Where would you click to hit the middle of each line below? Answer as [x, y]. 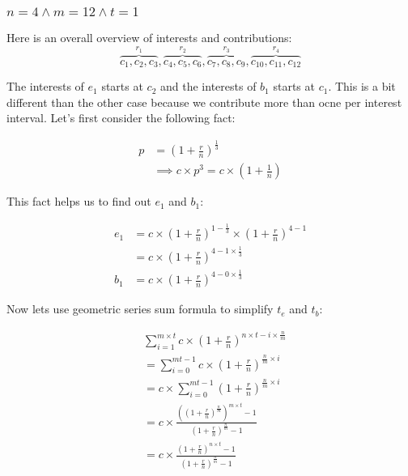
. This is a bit [362, 86]
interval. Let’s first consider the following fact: [121, 118]
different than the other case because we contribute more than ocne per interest [204, 102]
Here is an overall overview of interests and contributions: [149, 38]
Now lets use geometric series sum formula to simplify [140, 309]
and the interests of [208, 86]
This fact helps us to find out [79, 201]
